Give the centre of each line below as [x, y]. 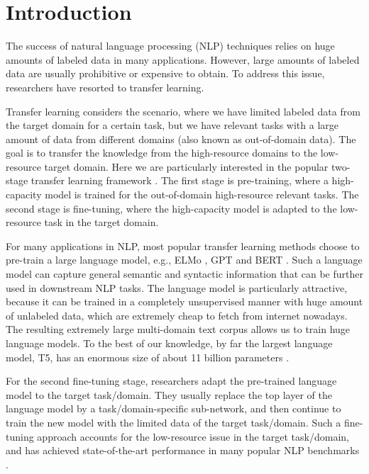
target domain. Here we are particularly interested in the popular [186, 166]
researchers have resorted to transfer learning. [105, 87]
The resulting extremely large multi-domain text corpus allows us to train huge [178, 329]
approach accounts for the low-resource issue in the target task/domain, [193, 436]
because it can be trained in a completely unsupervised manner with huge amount [184, 301]
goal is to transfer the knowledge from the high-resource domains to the [162, 153]
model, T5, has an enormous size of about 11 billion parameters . [148, 357]
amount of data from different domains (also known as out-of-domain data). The [181, 139]
